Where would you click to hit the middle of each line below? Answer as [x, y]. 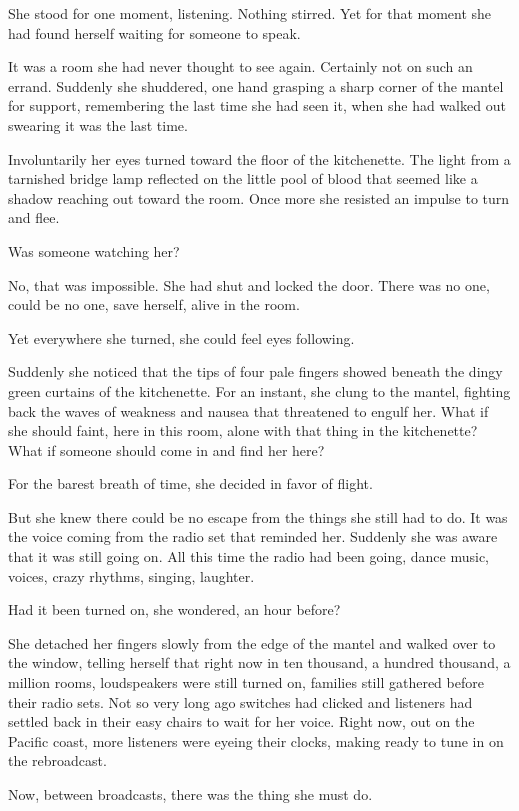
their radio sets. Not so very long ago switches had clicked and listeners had [240, 701]
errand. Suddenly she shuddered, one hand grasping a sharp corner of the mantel [256, 85]
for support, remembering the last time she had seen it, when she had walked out [257, 105]
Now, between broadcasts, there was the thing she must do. [190, 794]
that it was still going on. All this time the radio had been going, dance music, [249, 556]
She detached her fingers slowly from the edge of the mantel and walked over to [252, 642]
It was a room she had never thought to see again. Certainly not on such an [240, 66]
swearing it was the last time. [98, 124]
